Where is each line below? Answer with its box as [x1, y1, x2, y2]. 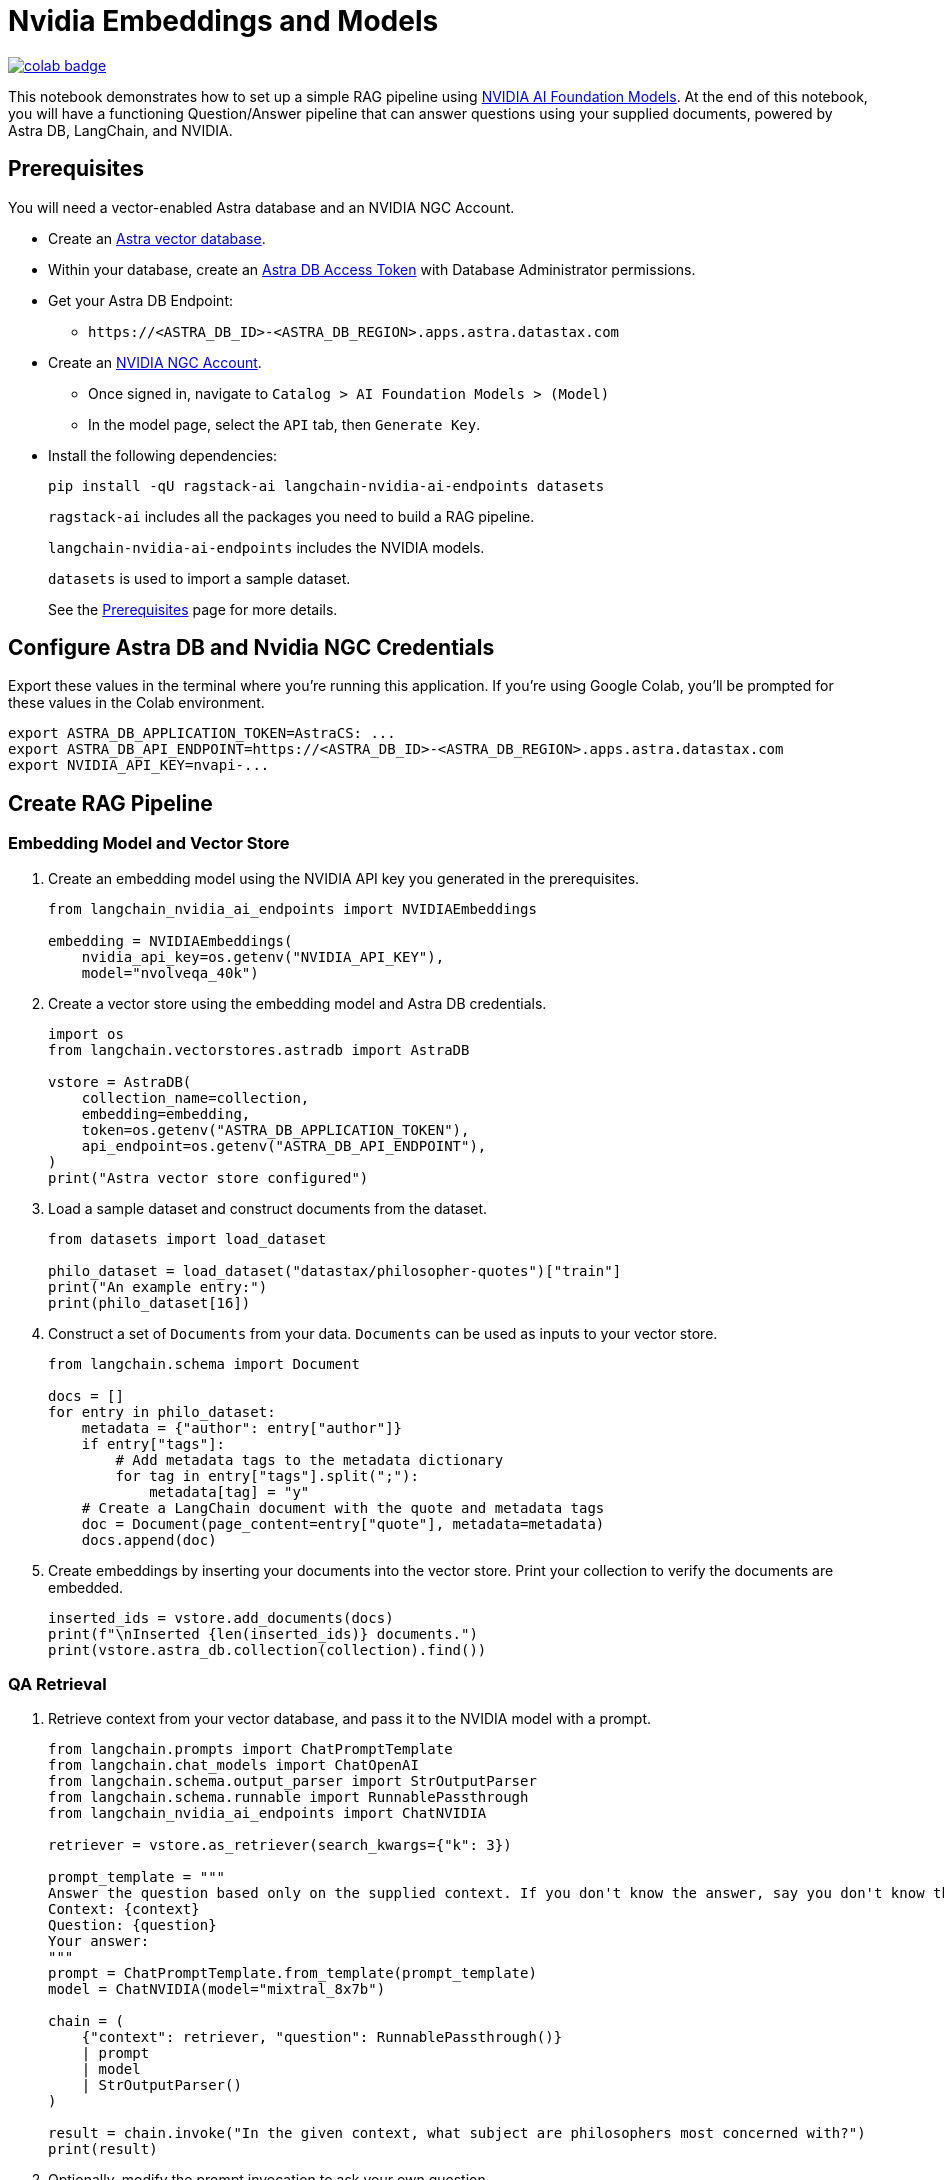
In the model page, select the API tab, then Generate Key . [88, 415, 481, 433]
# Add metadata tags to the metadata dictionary [115, 1451, 504, 1468]
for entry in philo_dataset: [48, 1403, 276, 1420]
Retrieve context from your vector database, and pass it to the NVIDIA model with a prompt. [48, 1710, 652, 1728]
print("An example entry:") [48, 1278, 268, 1295]
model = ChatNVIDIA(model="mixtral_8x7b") [48, 1981, 386, 1998]
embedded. [48, 1578, 124, 1596]
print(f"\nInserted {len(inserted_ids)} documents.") [48, 1625, 478, 1642]
